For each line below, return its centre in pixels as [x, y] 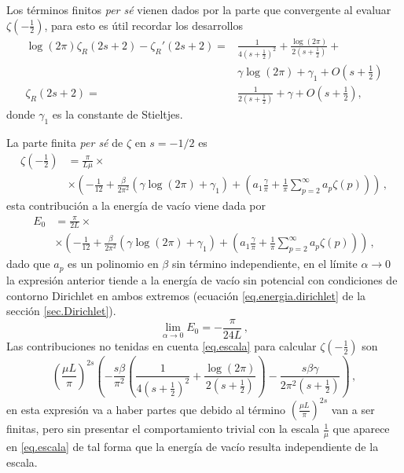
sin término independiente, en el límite [264, 264]
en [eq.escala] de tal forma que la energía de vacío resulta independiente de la [193, 447]
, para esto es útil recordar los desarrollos [144, 25]
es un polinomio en [113, 264]
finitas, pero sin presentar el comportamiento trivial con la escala [163, 429]
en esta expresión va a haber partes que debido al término [146, 409]
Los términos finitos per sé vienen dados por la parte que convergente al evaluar [199, 9]
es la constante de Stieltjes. [118, 114]
